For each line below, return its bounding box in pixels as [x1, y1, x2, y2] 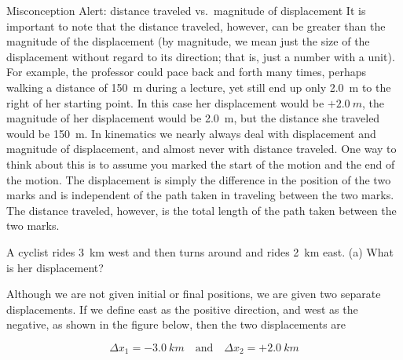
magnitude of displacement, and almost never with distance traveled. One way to [6, 140, 397, 157]
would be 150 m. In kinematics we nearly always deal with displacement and [6, 125, 376, 141]
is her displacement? [6, 259, 104, 275]
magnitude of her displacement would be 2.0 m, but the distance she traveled [6, 110, 380, 126]
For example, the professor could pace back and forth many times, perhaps [6, 64, 367, 80]
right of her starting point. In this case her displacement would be [6, 94, 324, 111]
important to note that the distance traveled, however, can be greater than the [6, 17, 386, 34]
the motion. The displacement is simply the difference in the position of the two [6, 171, 391, 187]
